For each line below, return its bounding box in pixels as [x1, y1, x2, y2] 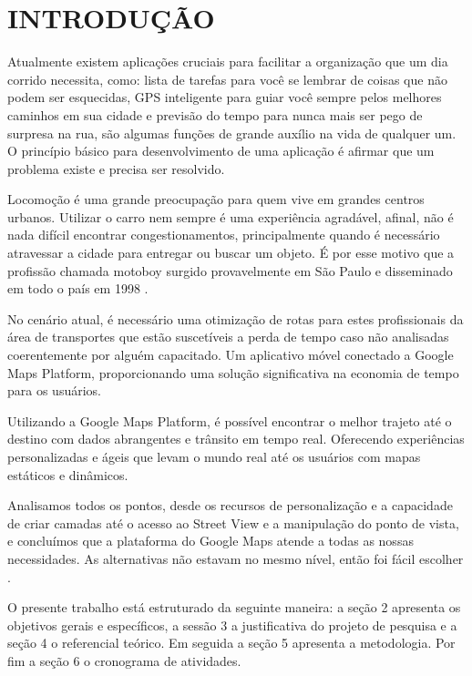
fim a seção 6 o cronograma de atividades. [7, 650, 241, 670]
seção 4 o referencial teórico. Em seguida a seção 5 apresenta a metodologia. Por [7, 633, 456, 652]
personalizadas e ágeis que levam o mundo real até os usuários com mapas [7, 447, 421, 466]
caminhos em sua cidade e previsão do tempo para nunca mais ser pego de [7, 105, 423, 124]
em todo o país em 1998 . [7, 279, 149, 298]
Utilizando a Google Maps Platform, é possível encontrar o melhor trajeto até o [7, 411, 452, 430]
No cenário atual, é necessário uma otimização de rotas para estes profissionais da [7, 309, 464, 328]
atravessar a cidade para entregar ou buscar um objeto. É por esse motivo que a [7, 243, 455, 262]
